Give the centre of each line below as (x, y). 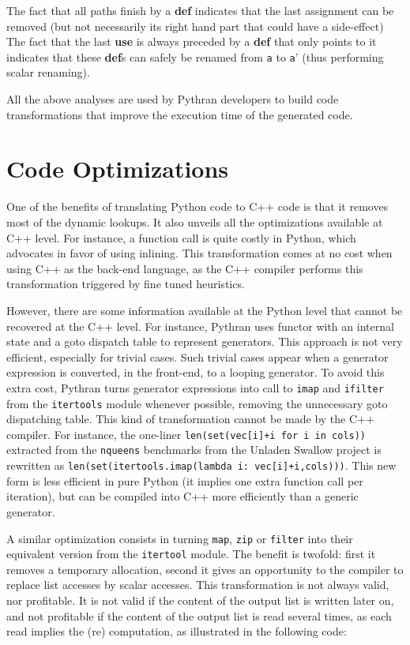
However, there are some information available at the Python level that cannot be (205, 310)
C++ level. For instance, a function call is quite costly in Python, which (181, 237)
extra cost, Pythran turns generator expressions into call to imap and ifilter (195, 387)
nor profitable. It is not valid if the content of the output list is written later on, (200, 600)
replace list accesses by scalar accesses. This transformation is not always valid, (198, 585)
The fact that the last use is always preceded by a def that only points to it (192, 41)
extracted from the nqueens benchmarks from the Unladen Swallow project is (194, 450)
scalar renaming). (48, 72)
